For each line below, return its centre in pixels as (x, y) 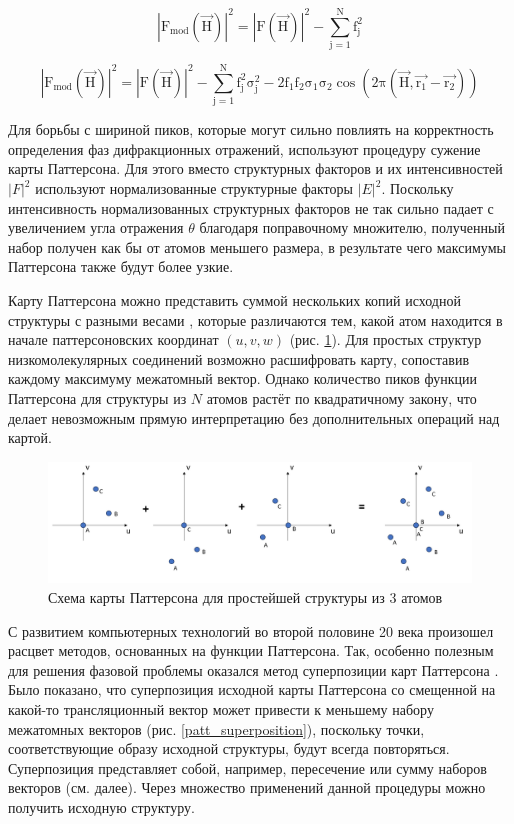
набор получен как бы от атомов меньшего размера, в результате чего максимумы (257, 246)
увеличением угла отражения (96, 227)
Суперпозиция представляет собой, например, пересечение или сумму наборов (247, 767)
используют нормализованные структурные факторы (194, 188)
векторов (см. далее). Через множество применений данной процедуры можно (247, 787)
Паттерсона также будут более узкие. (121, 266)
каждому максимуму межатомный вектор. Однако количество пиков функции (243, 378)
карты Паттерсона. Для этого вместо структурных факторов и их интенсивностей (255, 168)
